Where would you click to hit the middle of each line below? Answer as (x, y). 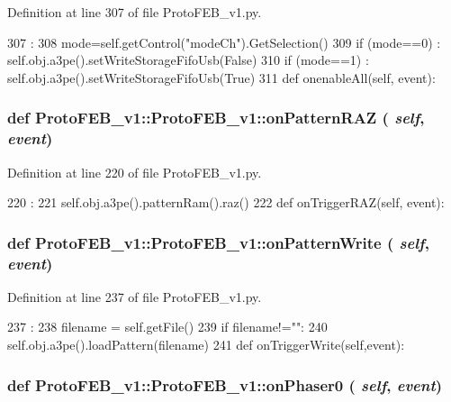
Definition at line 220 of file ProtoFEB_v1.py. (135, 172)
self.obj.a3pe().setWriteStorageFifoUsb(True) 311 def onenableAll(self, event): (221, 77)
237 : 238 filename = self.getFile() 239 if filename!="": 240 (167, 327)
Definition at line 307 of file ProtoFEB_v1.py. (135, 12)
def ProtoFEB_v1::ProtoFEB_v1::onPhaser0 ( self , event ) (225, 384)
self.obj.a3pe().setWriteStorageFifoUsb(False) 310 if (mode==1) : (188, 60)
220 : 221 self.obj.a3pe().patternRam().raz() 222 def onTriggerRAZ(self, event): (226, 202)
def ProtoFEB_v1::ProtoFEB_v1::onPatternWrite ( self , (218, 242)
